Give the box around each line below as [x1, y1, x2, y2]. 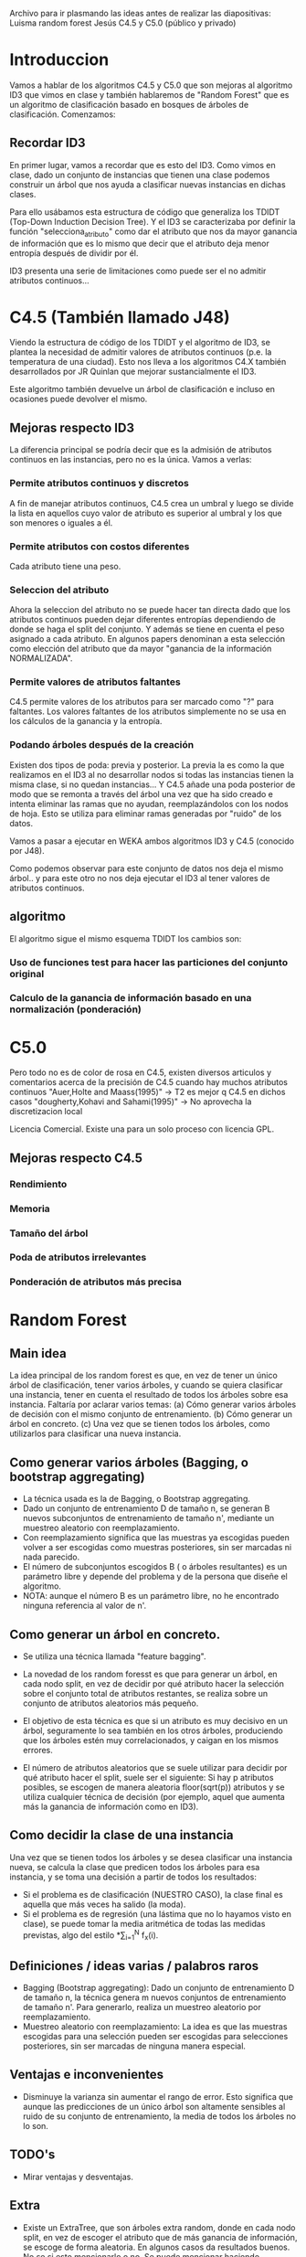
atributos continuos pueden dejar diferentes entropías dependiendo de [9, 614, 276, 625]
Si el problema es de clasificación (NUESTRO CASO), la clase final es [22, 1889, 283, 1900]
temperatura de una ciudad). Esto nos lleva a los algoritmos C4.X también [9, 357, 287, 367]
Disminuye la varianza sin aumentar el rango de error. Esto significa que [22, 2091, 294, 2102]
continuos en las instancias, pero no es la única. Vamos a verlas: [9, 454, 253, 465]
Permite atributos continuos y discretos [9, 477, 189, 490]
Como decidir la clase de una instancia [9, 1827, 234, 1843]
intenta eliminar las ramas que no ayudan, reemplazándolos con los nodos [9, 798, 290, 809]
